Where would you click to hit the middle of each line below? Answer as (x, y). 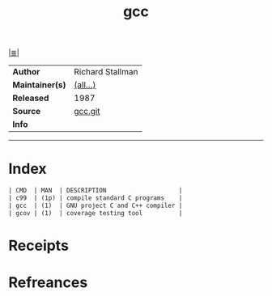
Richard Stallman (106, 72)
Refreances (48, 282)
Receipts (38, 245)
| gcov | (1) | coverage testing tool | (96, 213)
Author (26, 72)
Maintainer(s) (39, 85)
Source (27, 112)
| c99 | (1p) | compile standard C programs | (96, 198)
